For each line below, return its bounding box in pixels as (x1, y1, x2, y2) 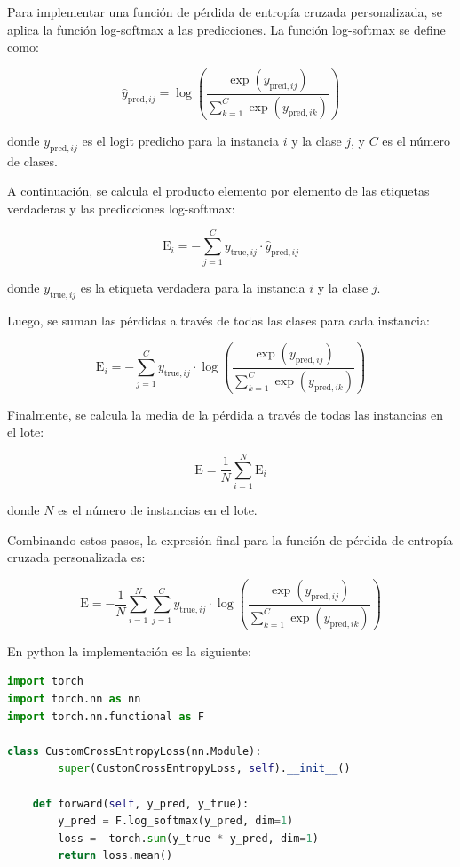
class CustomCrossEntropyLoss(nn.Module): (7, 744, 262, 758)
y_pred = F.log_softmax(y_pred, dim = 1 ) (58, 815, 294, 828)
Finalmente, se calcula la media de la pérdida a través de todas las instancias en (7, 405, 444, 423)
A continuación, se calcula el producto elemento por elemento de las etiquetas (7, 181, 430, 200)
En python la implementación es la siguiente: (7, 641, 251, 660)
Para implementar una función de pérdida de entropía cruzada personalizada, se (7, 3, 442, 20)
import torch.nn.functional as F (7, 710, 204, 723)
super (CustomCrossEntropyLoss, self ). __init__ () (58, 762, 351, 775)
